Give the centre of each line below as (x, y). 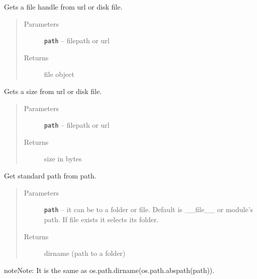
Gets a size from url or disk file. (53, 91)
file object (59, 74)
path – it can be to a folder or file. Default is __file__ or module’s (149, 209)
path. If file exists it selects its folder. (101, 219)
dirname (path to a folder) (85, 253)
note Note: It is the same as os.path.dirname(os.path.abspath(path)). (109, 270)
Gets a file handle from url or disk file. (63, 7)
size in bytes (63, 159)
